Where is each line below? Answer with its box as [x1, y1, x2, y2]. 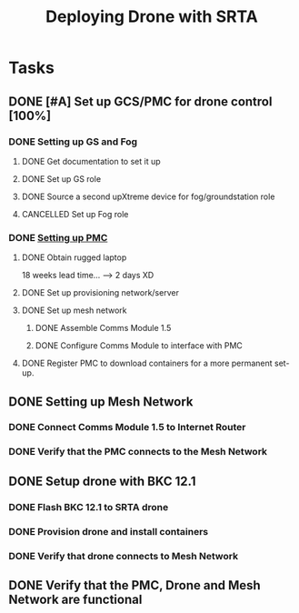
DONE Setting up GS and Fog [8, 135, 138, 147]
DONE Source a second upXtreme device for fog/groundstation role [21, 191, 275, 202]
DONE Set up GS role [21, 173, 102, 184]
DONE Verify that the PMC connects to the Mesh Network [8, 446, 268, 458]
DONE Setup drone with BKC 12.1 [8, 473, 196, 488]
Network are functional [8, 591, 143, 607]
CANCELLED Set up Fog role [21, 208, 129, 219]
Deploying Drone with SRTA [45, 6, 258, 27]
